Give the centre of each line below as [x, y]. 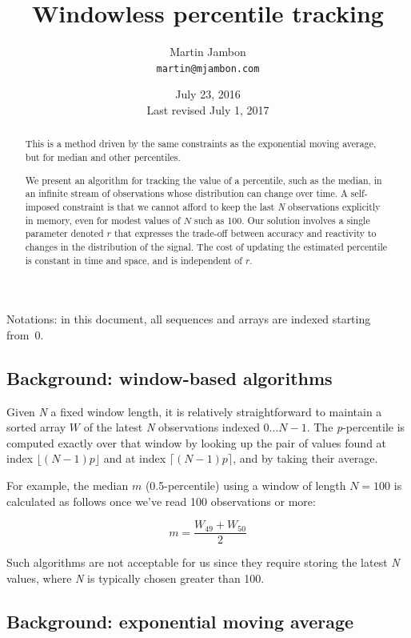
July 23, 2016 [208, 94]
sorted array [36, 427]
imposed [42, 206]
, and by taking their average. [305, 458]
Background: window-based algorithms [170, 377]
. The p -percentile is [356, 427]
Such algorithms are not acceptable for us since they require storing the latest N [203, 562]
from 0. [25, 334]
